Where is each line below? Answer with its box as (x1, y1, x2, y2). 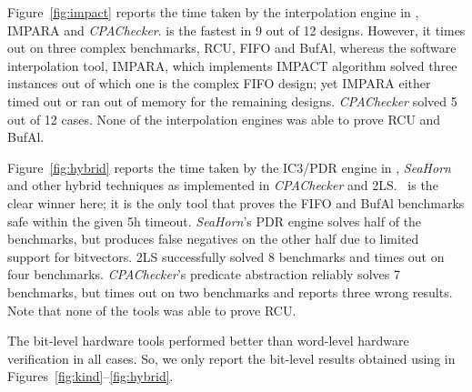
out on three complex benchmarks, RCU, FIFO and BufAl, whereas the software (7, 38, 457, 57)
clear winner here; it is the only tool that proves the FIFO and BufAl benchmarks (7, 193, 465, 212)
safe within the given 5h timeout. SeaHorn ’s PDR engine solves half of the (7, 211, 422, 230)
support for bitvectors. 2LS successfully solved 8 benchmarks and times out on (7, 246, 445, 266)
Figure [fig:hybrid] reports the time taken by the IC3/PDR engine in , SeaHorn (7, 157, 451, 176)
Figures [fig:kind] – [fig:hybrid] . (7, 367, 174, 386)
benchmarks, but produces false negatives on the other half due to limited (7, 229, 419, 248)
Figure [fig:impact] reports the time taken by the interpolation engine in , (7, 3, 419, 21)
